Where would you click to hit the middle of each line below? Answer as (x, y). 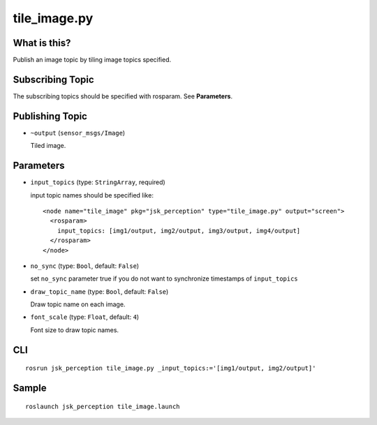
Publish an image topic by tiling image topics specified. (92, 60)
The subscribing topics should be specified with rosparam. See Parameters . (123, 96)
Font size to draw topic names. (74, 330)
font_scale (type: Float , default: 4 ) (85, 317)
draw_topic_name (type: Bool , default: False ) (99, 291)
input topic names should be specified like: (92, 195)
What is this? (42, 43)
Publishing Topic (50, 116)
